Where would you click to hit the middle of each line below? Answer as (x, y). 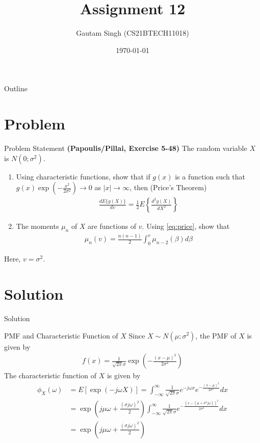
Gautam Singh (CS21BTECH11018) (133, 33)
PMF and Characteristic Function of (61, 335)
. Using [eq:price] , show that (186, 226)
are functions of (112, 226)
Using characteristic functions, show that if (83, 176)
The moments (37, 226)
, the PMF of (216, 335)
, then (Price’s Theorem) (168, 187)
